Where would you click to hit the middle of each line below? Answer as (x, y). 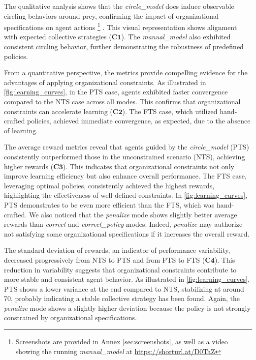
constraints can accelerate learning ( (58, 111)
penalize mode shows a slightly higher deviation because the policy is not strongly (127, 308)
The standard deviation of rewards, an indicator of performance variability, (117, 250)
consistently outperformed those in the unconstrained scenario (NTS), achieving (125, 156)
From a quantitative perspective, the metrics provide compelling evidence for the (126, 73)
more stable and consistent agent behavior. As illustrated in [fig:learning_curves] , (127, 279)
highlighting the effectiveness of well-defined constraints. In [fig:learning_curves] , (126, 195)
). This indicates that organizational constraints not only (148, 166)
